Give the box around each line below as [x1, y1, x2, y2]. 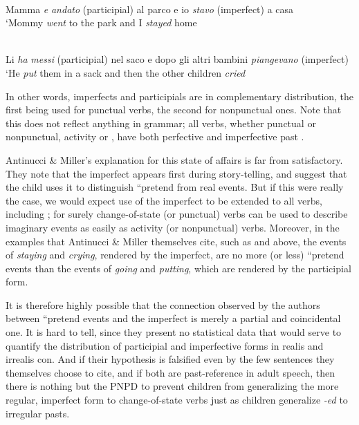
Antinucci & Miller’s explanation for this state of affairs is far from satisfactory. [6, 152, 343, 167]
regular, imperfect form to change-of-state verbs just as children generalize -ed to [6, 393, 348, 407]
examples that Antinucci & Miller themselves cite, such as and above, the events [6, 234, 347, 248]
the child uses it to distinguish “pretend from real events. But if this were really [6, 180, 344, 194]
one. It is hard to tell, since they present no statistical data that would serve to [6, 325, 342, 339]
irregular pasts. [6, 406, 70, 420]
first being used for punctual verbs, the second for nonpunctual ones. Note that [6, 102, 342, 117]
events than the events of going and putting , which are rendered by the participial [6, 261, 351, 275]
